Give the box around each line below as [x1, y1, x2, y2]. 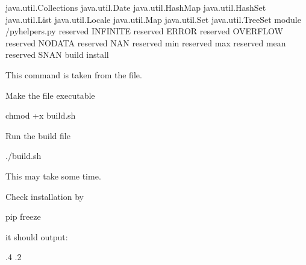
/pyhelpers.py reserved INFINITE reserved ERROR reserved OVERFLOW [5, 25, 284, 37]
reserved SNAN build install [5, 48, 109, 61]
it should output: [5, 230, 68, 243]
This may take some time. [5, 169, 101, 182]
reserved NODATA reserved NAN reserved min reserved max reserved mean [5, 36, 286, 49]
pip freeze [5, 210, 41, 223]
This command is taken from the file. [5, 68, 142, 81]
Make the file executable [5, 89, 95, 101]
